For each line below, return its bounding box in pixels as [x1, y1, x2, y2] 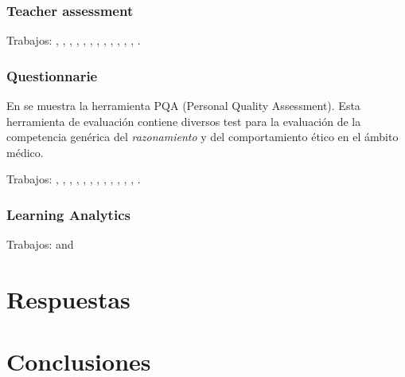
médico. [6, 143, 44, 160]
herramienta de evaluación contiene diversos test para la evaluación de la [6, 112, 361, 129]
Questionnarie [6, 65, 98, 85]
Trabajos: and [6, 236, 74, 253]
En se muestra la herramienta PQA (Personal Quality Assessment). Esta [6, 97, 360, 114]
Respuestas [6, 283, 130, 315]
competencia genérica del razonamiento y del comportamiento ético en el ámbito [6, 128, 399, 145]
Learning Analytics [6, 204, 130, 224]
